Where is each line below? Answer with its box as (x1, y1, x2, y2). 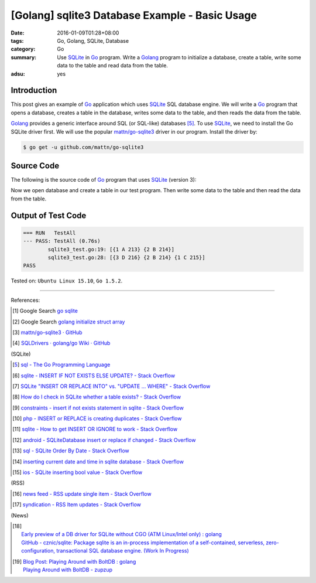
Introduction (11, 86, 57, 96)
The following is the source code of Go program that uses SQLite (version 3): (11, 176, 197, 183)
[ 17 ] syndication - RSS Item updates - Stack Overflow (12, 501, 142, 508)
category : (11, 46, 36, 53)
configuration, (21, 547, 56, 554)
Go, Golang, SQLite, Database (57, 37, 129, 44)
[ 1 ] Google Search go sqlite (12, 308, 78, 315)
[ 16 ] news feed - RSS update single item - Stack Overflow (12, 490, 152, 497)
